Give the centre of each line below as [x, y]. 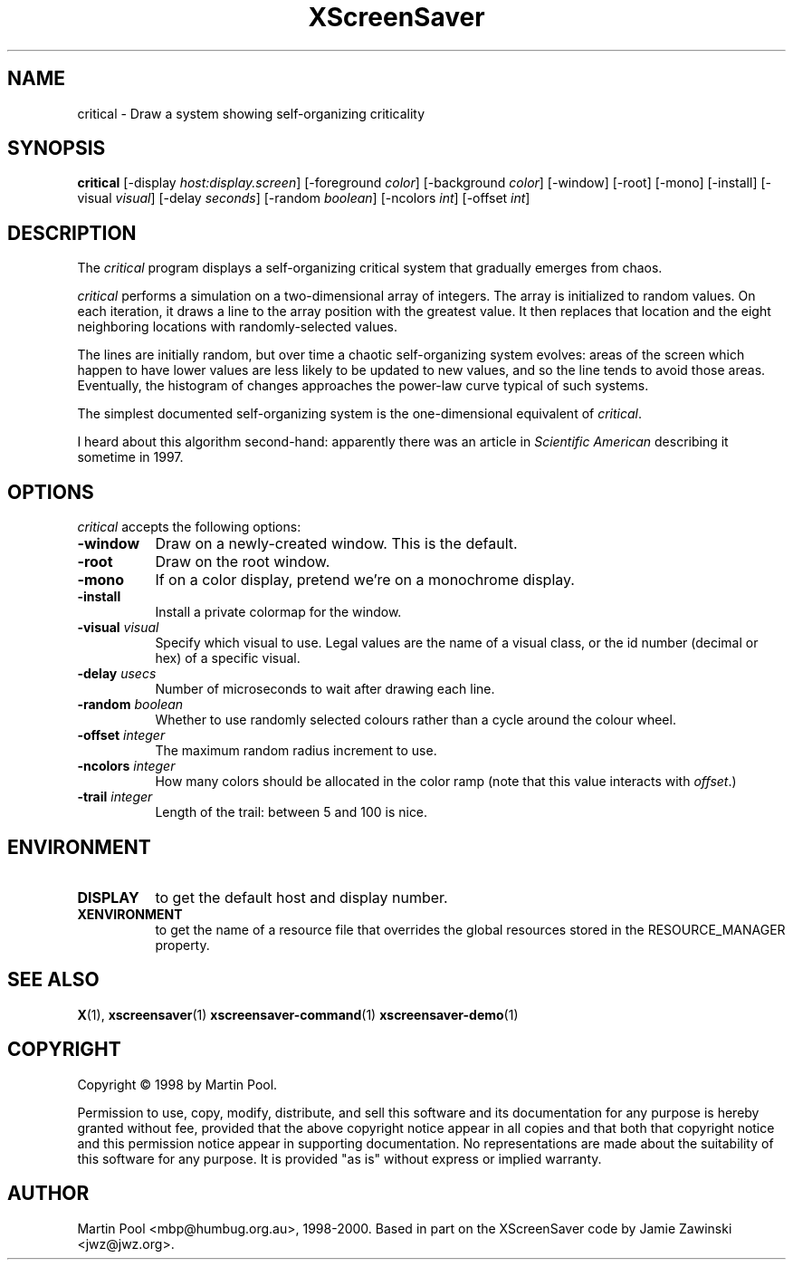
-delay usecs [117, 674]
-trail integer [115, 797]
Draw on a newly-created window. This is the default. [336, 544]
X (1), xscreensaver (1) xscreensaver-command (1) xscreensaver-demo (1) [298, 1014]
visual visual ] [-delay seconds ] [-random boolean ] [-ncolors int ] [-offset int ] [304, 198]
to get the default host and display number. [301, 897]
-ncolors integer [126, 766]
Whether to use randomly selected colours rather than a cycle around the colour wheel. [416, 720]
